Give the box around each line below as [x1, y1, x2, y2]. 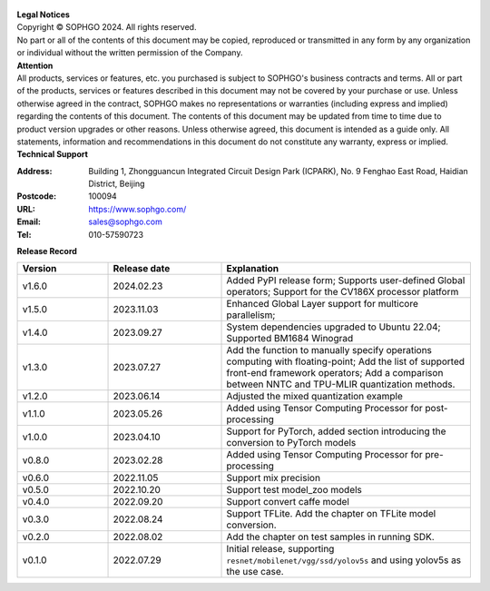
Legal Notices [16, 9, 70, 20]
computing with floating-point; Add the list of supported [226, 355, 465, 368]
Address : [16, 165, 53, 176]
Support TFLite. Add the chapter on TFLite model [226, 507, 436, 520]
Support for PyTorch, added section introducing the [226, 425, 446, 438]
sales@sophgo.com [88, 216, 163, 227]
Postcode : [16, 191, 57, 202]
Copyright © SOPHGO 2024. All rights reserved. [16, 22, 197, 33]
